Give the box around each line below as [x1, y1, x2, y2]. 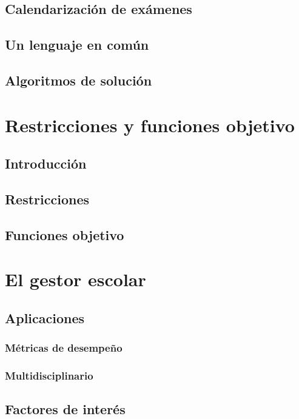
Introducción [5, 154, 87, 173]
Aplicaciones [5, 308, 85, 327]
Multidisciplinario [5, 367, 93, 383]
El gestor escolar [5, 267, 146, 292]
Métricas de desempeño [5, 340, 123, 355]
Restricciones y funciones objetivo [5, 112, 295, 137]
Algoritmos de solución [5, 70, 152, 89]
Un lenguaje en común [5, 35, 149, 54]
